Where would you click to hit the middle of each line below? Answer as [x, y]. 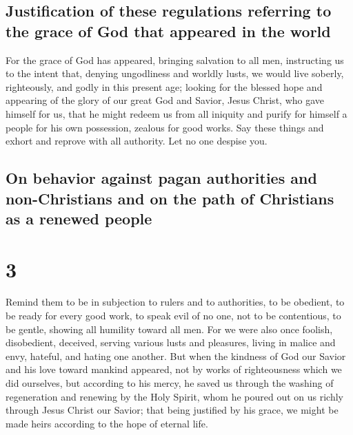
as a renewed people [79, 218]
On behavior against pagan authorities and [161, 178]
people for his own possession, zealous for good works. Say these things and [165, 127]
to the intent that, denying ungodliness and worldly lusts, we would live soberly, [175, 73]
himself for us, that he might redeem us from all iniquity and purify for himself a [176, 113]
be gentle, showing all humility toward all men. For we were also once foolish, [169, 329]
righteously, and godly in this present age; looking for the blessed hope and [164, 86]
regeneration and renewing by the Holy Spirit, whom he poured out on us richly [174, 396]
